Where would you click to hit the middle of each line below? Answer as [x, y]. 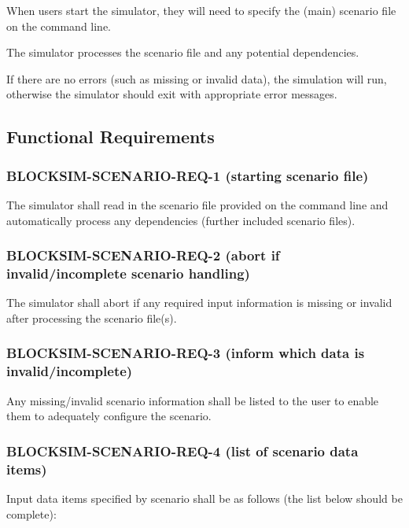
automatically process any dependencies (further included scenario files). [181, 220]
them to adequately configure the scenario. [109, 416]
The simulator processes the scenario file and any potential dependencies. [183, 52]
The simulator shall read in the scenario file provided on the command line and [197, 204]
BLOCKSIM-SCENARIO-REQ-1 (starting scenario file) [188, 175]
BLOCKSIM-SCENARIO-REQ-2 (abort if [143, 255]
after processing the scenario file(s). [92, 318]
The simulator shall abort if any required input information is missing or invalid [199, 303]
